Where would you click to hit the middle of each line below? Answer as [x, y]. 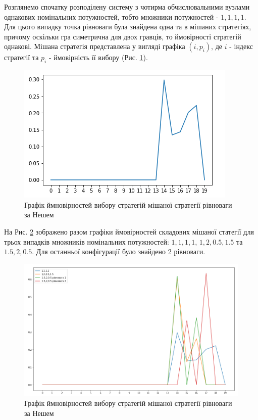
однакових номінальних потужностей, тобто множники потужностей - [111, 16]
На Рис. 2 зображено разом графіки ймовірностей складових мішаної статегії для [129, 231]
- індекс [241, 46]
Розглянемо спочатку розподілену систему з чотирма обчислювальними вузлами [127, 7]
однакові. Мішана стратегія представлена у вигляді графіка [95, 46]
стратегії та [21, 57]
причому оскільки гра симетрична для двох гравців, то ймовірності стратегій [123, 36]
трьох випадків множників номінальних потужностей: [87, 241]
